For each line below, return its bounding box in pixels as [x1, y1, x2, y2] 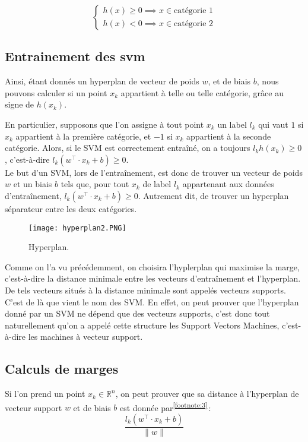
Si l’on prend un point [5, 387, 85, 400]
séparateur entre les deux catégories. [5, 202, 137, 214]
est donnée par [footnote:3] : [120, 399, 211, 413]
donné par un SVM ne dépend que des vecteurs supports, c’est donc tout [5, 307, 270, 320]
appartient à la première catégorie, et [15, 130, 151, 142]
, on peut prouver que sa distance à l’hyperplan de [115, 387, 299, 400]
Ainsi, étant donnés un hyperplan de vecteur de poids [5, 75, 199, 87]
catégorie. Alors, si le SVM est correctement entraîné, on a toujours [5, 141, 250, 154]
